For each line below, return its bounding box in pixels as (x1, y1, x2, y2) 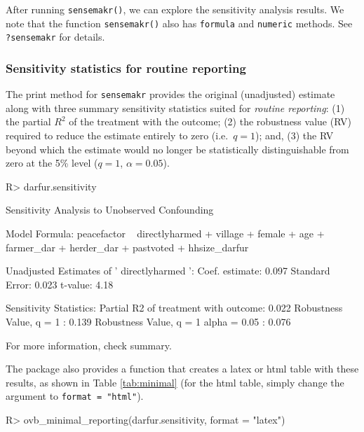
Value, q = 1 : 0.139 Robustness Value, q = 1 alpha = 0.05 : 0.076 (6, 314, 291, 328)
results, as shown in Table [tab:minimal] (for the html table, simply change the (6, 375, 344, 389)
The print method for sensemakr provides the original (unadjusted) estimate (6, 87, 335, 102)
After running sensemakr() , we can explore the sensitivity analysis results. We (6, 2, 344, 16)
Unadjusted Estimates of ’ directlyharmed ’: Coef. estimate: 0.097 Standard (6, 263, 330, 278)
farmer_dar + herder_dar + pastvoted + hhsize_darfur (6, 239, 249, 254)
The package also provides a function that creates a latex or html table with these (6, 361, 359, 376)
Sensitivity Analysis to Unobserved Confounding (6, 202, 214, 217)
